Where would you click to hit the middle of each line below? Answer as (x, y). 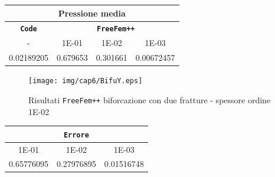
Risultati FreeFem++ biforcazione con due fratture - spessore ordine (150, 99)
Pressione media (92, 13)
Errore (76, 135)
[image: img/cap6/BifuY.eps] (86, 81)
